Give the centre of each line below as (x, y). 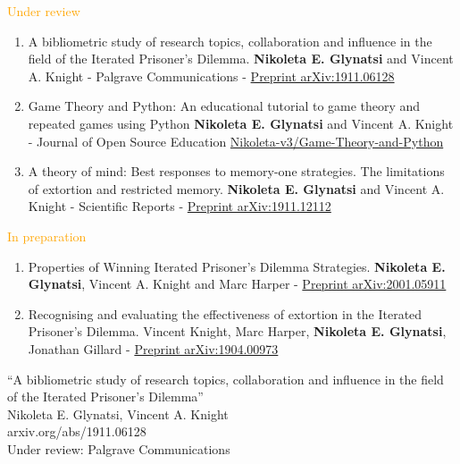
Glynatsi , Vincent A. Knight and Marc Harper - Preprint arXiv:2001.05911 (237, 284)
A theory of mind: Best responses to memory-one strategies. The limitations (236, 171)
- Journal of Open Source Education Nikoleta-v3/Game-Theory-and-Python (236, 141)
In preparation (47, 236)
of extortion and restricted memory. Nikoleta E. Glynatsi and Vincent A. (236, 188)
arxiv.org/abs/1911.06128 (77, 431)
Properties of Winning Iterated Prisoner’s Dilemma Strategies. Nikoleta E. (237, 266)
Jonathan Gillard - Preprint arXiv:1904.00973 (153, 348)
